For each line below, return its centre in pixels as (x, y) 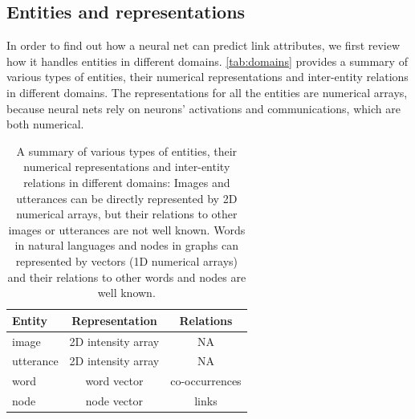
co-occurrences (206, 381)
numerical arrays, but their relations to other (127, 214)
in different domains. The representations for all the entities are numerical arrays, (207, 92)
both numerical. (45, 124)
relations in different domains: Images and (127, 182)
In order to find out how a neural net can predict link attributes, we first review (203, 45)
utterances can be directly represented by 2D (127, 198)
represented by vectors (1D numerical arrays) (126, 260)
